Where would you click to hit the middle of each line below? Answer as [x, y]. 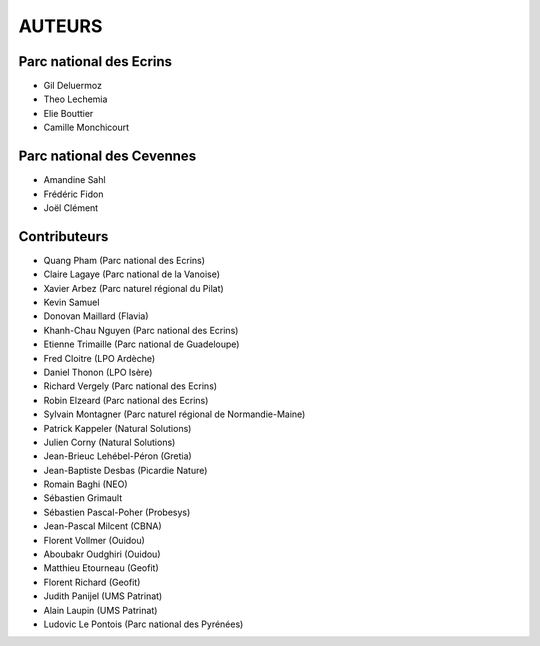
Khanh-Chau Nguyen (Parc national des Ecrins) [141, 330]
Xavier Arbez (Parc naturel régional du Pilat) [133, 288]
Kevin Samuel [71, 302]
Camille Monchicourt [86, 127]
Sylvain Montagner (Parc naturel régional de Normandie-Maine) [174, 414]
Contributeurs [63, 236]
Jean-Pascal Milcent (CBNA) [102, 526]
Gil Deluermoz [72, 86]
